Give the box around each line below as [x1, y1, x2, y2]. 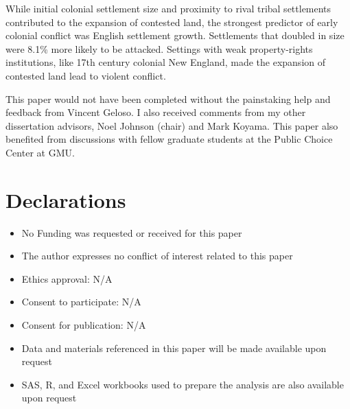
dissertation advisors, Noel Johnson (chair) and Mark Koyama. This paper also [5, 118, 338, 132]
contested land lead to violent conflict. [5, 68, 166, 82]
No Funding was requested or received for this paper [21, 225, 242, 239]
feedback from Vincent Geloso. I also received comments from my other [5, 105, 306, 119]
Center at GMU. [5, 145, 75, 159]
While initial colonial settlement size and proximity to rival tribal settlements [5, 1, 331, 15]
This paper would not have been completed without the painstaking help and [5, 91, 331, 106]
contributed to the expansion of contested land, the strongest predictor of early [5, 14, 338, 29]
